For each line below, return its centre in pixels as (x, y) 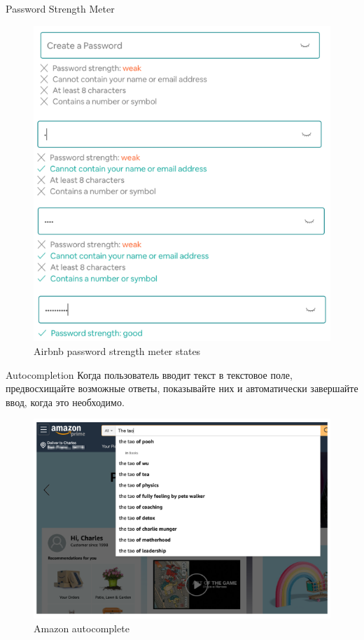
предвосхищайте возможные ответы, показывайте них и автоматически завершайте (182, 388)
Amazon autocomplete (82, 628)
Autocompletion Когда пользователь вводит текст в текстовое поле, (149, 374)
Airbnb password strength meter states (117, 351)
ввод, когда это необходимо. (65, 402)
